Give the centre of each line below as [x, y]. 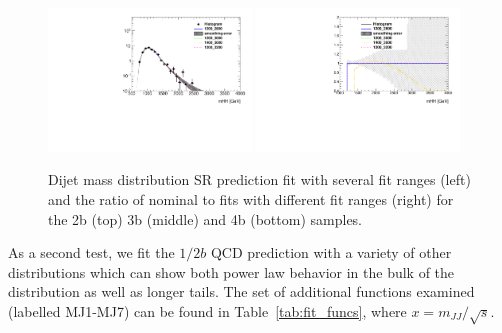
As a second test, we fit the [91, 252]
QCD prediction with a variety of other [331, 252]
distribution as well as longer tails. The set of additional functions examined [241, 291]
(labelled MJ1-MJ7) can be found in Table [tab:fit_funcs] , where [207, 310]
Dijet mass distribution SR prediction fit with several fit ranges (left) [259, 179]
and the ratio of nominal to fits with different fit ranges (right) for [251, 199]
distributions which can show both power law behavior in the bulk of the [231, 271]
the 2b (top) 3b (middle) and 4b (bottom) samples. [205, 218]
